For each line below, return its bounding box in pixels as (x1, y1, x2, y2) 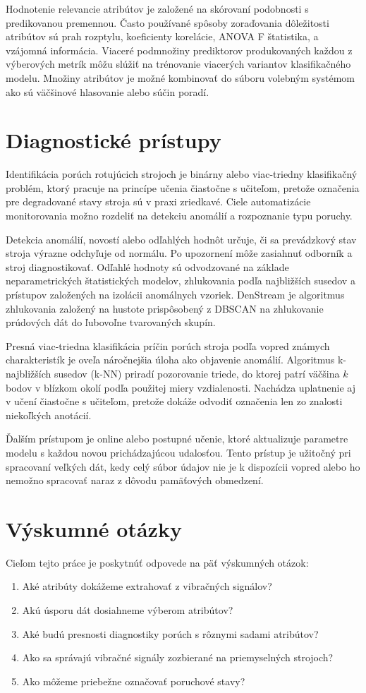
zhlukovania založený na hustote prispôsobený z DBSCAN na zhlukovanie (6, 301, 324, 315)
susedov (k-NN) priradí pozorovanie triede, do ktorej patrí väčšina (54, 366, 340, 380)
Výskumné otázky (6, 514, 182, 543)
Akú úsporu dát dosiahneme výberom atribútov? (22, 603, 233, 617)
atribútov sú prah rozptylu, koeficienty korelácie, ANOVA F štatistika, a (6, 29, 319, 44)
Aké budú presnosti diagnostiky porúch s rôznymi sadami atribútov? (22, 626, 319, 641)
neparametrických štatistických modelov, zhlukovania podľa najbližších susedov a (6, 273, 355, 288)
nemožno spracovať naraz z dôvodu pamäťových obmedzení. (6, 473, 264, 488)
